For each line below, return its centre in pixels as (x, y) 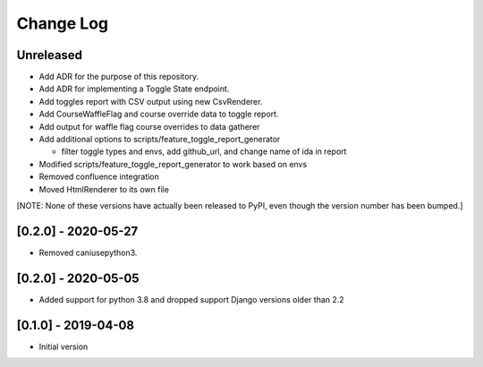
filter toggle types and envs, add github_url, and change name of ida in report (204, 151)
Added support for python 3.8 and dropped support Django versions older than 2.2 (191, 299)
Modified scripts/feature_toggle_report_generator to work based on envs (173, 164)
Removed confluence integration (99, 177)
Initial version (64, 346)
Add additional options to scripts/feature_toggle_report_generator (160, 140)
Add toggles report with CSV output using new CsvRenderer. (151, 101)
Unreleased (50, 55)
